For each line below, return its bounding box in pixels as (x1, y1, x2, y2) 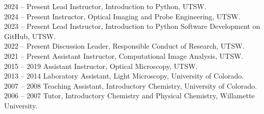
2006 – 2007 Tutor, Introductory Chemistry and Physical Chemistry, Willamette (4, 90, 255, 101)
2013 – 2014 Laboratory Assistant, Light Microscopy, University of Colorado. (4, 70, 244, 81)
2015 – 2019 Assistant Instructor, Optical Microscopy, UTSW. (4, 60, 198, 71)
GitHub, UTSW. (4, 30, 56, 41)
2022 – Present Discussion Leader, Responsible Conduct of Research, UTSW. (4, 41, 245, 51)
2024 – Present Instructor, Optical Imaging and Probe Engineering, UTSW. (4, 11, 241, 21)
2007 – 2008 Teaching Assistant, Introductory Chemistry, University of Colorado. (4, 80, 257, 91)
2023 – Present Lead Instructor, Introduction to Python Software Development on (4, 21, 260, 31)
